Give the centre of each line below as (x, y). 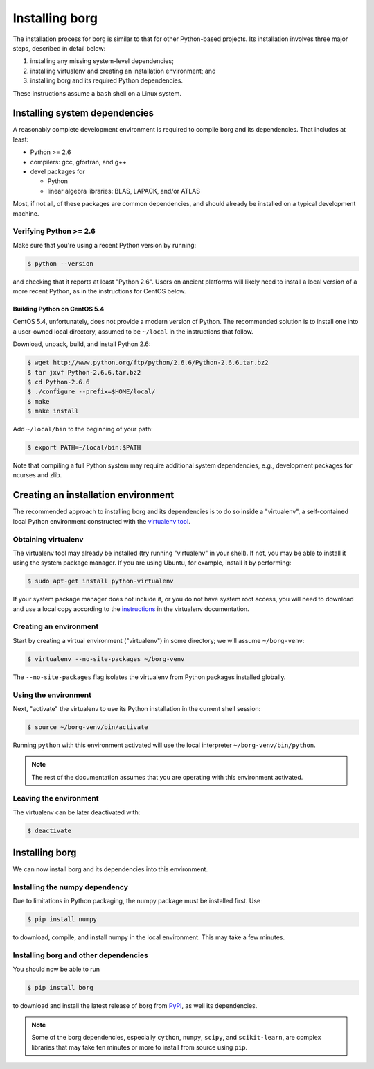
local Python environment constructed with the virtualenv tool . (101, 521)
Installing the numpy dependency (70, 887)
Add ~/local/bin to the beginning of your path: (83, 429)
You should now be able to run (56, 969)
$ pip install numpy (62, 920)
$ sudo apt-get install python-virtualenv (100, 581)
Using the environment (52, 695)
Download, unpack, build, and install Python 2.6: (82, 344)
